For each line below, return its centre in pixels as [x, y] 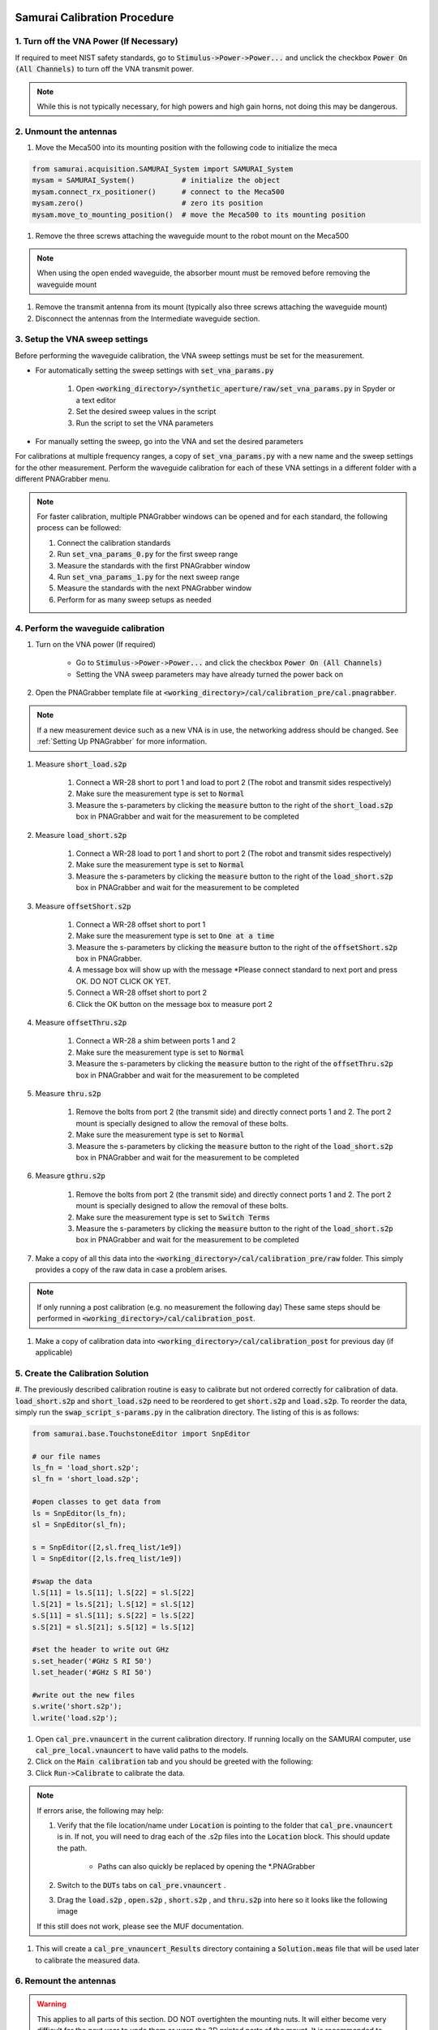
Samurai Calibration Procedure [94, 17]
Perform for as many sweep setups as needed [134, 599]
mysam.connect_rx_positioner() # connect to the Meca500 [158, 192]
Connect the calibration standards [114, 542]
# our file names [67, 1456]
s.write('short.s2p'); [77, 1706]
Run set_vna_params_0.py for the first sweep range [148, 554]
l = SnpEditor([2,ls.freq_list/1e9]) [107, 1559]
